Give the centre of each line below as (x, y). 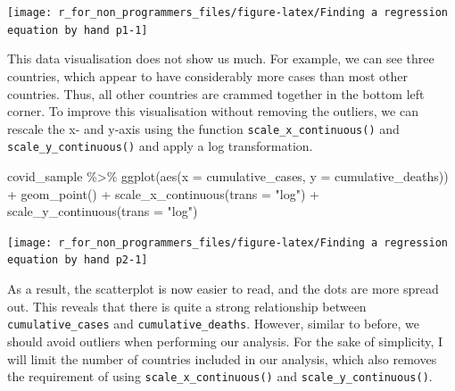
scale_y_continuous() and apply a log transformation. (160, 146)
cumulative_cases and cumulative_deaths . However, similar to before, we (213, 324)
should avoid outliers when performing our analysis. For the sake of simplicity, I (225, 341)
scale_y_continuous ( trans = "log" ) (103, 211)
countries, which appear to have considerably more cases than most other (207, 75)
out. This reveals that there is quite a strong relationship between (187, 306)
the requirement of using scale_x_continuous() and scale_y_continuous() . (220, 376)
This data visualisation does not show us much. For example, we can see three (221, 58)
